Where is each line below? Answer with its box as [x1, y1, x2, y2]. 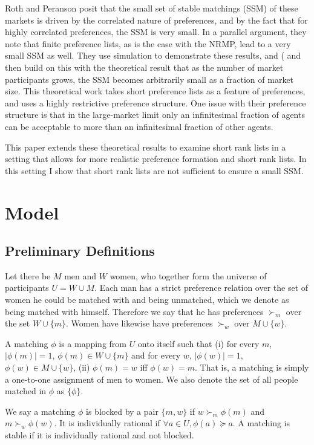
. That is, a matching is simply [195, 361, 309, 374]
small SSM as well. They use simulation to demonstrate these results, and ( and [5, 49, 301, 62]
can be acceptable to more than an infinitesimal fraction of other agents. [5, 120, 273, 132]
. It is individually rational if [54, 417, 160, 429]
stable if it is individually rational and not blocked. [5, 429, 194, 441]
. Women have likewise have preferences [66, 317, 213, 330]
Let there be [5, 269, 51, 282]
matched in [5, 385, 47, 397]
